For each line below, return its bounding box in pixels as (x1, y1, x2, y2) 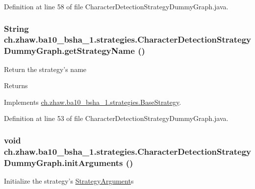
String (4, 22, 29, 34)
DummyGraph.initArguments (4, 156, 123, 168)
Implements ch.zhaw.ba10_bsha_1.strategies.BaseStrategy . (4, 96, 181, 107)
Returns (4, 80, 28, 91)
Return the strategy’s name (4, 64, 87, 74)
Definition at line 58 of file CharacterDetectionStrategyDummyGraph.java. (4, 1, 229, 11)
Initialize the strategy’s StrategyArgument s (4, 176, 134, 186)
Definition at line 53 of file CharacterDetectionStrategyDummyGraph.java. (4, 113, 229, 123)
